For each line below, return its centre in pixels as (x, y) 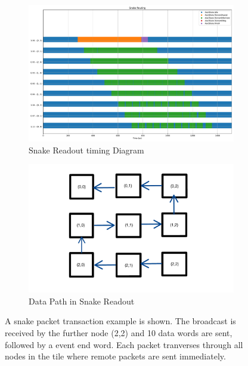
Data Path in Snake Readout (82, 301)
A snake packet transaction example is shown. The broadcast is (120, 321)
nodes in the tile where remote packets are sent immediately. (115, 356)
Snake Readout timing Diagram (86, 150)
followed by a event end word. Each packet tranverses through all (124, 344)
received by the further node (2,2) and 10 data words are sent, (119, 333)
